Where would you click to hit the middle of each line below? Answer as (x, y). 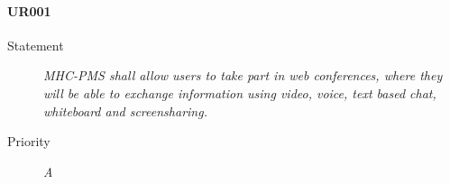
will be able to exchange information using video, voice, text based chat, (240, 92)
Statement (36, 45)
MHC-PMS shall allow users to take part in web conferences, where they (243, 75)
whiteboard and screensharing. (125, 110)
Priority (29, 141)
